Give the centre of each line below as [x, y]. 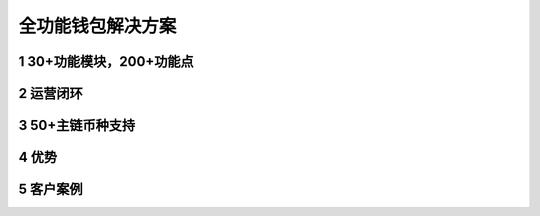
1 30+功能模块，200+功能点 [106, 61]
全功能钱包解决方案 [97, 26]
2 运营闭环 [51, 93]
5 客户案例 [51, 189]
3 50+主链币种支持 [77, 125]
